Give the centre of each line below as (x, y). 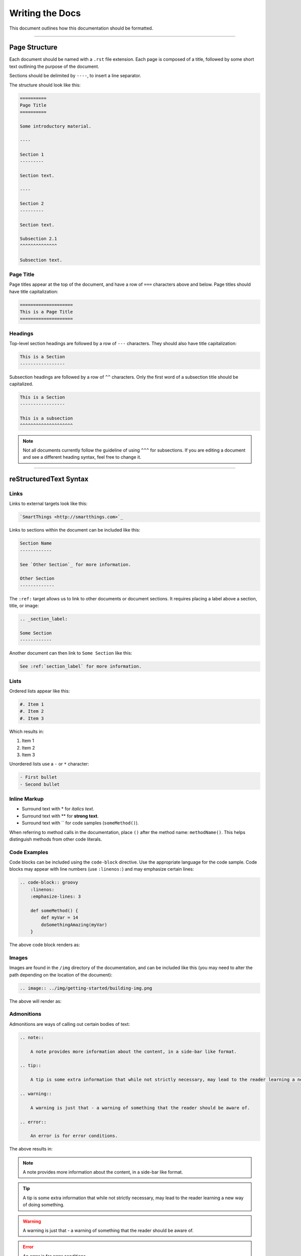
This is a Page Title (46, 312)
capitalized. (21, 384)
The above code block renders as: (45, 945)
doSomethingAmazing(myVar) (74, 925)
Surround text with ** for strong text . (60, 816)
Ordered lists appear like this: (40, 691)
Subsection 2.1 (38, 239)
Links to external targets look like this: (48, 504)
